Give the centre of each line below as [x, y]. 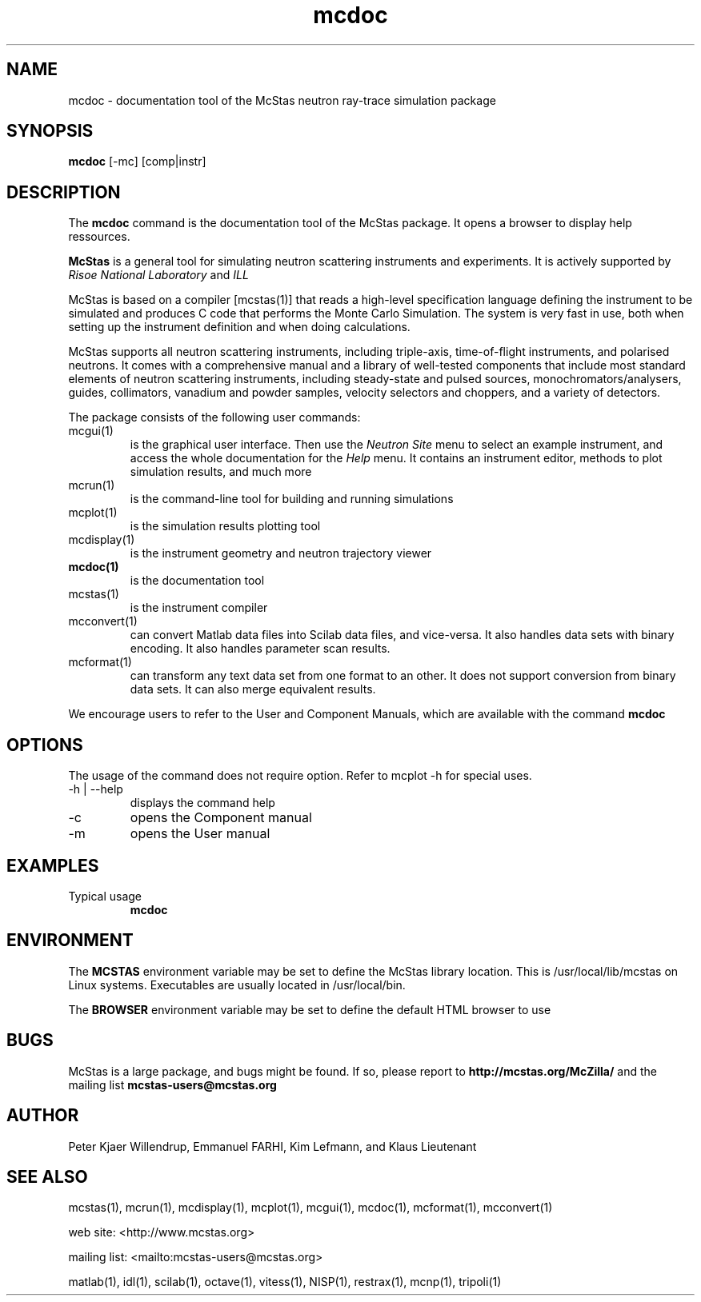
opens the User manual [200, 834]
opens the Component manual [221, 818]
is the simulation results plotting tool [225, 526]
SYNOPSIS [50, 131]
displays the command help [202, 803]
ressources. [99, 237]
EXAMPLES [53, 865]
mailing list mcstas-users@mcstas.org [172, 1084]
